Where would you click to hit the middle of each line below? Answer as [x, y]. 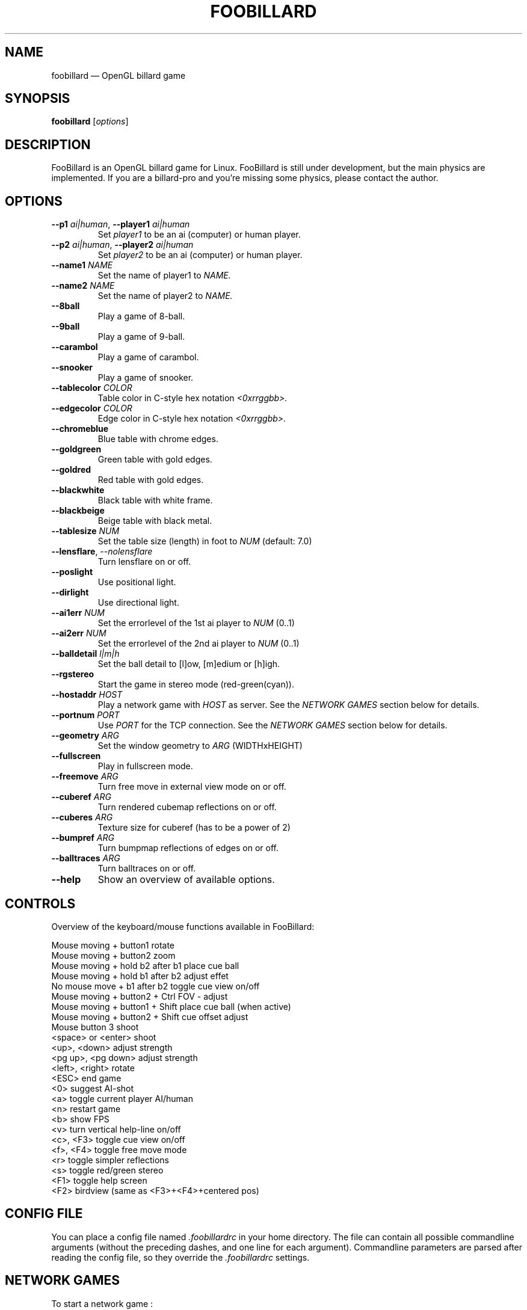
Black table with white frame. [155, 500]
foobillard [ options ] [90, 121]
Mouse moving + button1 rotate [113, 945]
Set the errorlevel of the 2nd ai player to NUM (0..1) [199, 644]
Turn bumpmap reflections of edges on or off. [188, 848]
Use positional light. [137, 582]
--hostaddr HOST [87, 695]
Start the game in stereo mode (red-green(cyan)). [196, 684]
